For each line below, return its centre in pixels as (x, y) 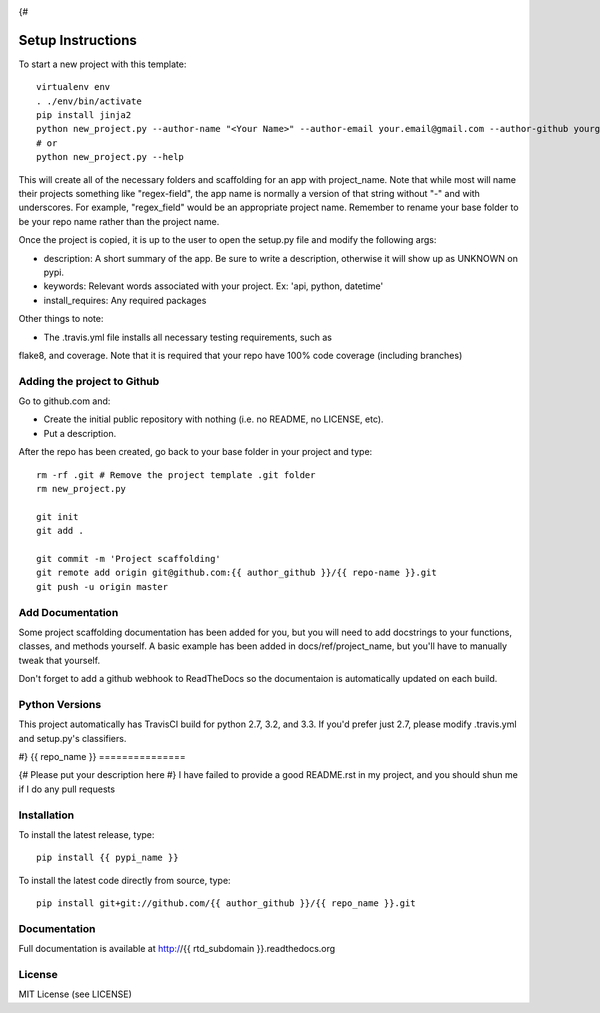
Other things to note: (61, 319)
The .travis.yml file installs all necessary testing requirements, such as (187, 337)
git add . (60, 531)
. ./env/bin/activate (89, 101)
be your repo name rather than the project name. (119, 221)
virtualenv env (73, 87)
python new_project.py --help (110, 157)
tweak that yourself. (59, 660)
